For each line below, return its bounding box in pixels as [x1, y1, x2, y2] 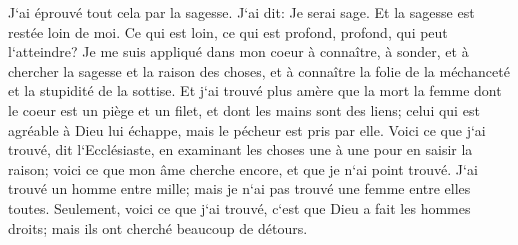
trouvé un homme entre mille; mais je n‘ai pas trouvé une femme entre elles [8, 178, 471, 199]
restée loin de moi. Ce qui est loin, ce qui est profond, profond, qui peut [8, 21, 448, 42]
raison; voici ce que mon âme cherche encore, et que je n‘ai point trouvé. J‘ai [8, 158, 478, 179]
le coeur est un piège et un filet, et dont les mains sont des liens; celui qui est [8, 99, 480, 120]
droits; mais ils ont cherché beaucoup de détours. [8, 217, 308, 238]
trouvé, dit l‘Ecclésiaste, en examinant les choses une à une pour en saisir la [8, 139, 473, 160]
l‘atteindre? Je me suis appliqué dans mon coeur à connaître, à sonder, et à [8, 41, 469, 62]
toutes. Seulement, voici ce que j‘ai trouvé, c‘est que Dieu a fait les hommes [8, 197, 471, 218]
